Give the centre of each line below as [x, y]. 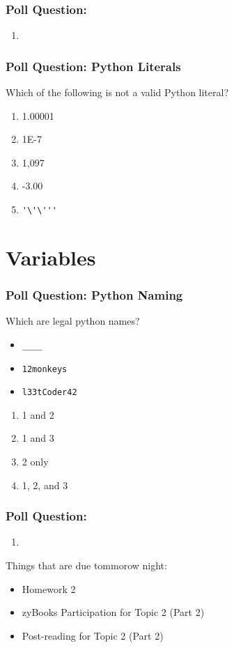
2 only [35, 461]
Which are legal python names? [73, 321]
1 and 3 [38, 438]
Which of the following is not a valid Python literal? [117, 92]
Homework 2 [49, 588]
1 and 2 [38, 414]
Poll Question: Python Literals [93, 66]
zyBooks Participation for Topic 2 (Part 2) [113, 612]
